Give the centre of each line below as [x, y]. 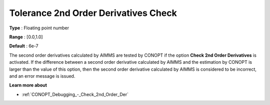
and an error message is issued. [42, 76]
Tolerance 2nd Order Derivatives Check [93, 13]
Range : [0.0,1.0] [26, 37]
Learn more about [28, 85]
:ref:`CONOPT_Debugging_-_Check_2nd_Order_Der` [75, 94]
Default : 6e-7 [24, 46]
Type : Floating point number [39, 28]
